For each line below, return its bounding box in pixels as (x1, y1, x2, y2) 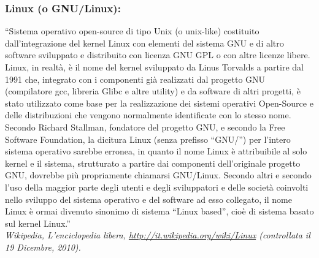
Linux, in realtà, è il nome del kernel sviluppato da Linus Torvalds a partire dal (5, 61, 304, 73)
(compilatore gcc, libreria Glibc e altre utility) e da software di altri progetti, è (5, 85, 301, 97)
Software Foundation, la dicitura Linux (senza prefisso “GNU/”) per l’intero (5, 132, 291, 145)
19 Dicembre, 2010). (5, 240, 81, 253)
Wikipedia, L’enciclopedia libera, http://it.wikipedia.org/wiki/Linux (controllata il (5, 229, 310, 241)
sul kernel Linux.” (5, 216, 71, 229)
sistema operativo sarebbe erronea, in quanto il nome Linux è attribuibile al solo (5, 145, 307, 157)
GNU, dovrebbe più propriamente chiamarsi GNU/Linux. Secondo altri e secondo (5, 169, 312, 181)
